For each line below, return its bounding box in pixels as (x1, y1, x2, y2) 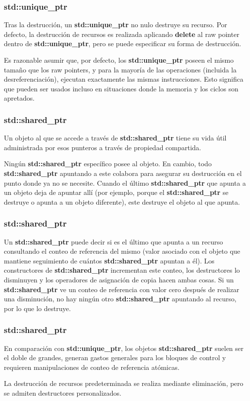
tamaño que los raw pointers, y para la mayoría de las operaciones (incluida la (4, 64, 237, 74)
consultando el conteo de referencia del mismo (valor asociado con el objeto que (4, 246, 240, 256)
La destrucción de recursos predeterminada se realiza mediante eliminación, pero (4, 378, 244, 388)
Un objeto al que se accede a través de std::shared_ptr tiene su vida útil (4, 133, 227, 143)
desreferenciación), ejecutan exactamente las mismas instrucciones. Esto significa (4, 74, 244, 84)
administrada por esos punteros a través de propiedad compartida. (4, 142, 201, 152)
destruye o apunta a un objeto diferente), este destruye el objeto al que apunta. (4, 196, 240, 207)
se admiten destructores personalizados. (4, 387, 121, 398)
